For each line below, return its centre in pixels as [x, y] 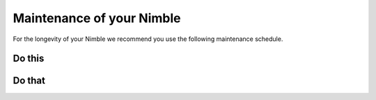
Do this [29, 59]
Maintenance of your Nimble [97, 18]
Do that [29, 81]
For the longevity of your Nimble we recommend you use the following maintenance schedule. [148, 39]
